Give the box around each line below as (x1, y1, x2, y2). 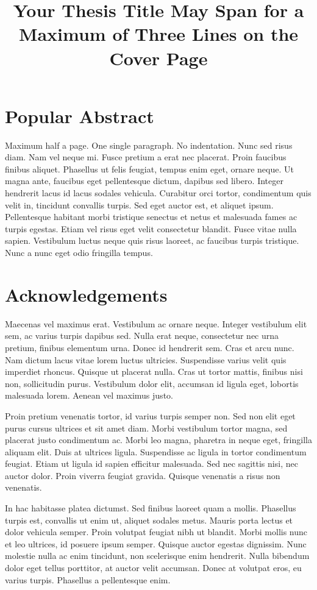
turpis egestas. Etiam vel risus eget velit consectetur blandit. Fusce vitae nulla (5, 222, 297, 235)
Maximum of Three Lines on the (18, 21, 299, 46)
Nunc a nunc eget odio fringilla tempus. (5, 246, 153, 259)
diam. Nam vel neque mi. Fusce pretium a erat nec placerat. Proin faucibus (5, 151, 287, 163)
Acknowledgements (5, 282, 168, 307)
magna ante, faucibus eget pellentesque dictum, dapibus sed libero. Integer (5, 174, 283, 187)
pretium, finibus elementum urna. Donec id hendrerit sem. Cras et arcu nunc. (5, 341, 294, 354)
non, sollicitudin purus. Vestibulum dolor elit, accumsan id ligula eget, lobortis (5, 377, 299, 389)
